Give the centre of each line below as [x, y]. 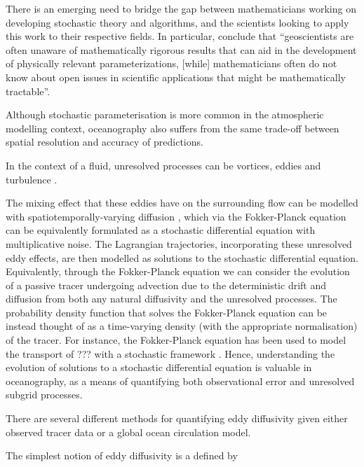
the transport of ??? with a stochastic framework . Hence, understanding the [170, 353]
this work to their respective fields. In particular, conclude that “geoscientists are [180, 36]
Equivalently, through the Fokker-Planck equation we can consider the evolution [178, 271]
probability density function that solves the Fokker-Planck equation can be [167, 312]
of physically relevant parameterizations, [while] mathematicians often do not [171, 63]
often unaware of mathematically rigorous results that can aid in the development [181, 49]
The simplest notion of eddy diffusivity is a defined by [122, 455]
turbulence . [32, 179]
